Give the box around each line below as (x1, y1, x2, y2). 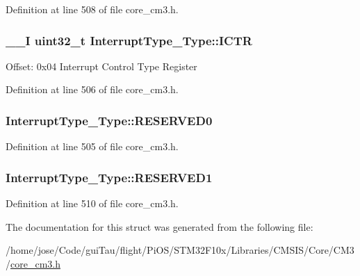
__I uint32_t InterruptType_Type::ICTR (6, 31, 252, 49)
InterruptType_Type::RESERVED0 (6, 111, 213, 129)
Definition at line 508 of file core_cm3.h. (6, 2, 179, 16)
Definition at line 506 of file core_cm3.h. (6, 82, 179, 97)
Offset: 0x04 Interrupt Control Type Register (6, 58, 197, 73)
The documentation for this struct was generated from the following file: (6, 219, 313, 234)
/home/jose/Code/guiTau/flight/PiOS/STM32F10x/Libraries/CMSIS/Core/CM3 (6, 243, 354, 257)
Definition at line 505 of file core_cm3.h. (6, 139, 179, 154)
